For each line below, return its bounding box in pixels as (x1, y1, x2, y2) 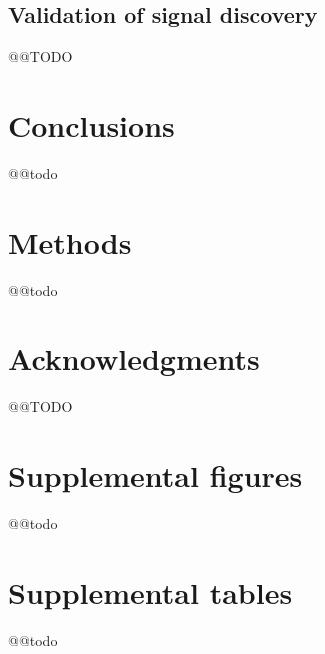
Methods (8, 221, 132, 262)
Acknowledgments (8, 338, 260, 379)
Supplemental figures (8, 455, 303, 496)
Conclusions (8, 104, 175, 145)
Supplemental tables (8, 571, 293, 612)
